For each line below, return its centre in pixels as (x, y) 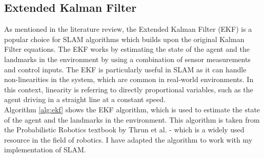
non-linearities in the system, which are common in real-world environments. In (129, 79)
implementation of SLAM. (45, 150)
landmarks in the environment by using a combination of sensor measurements (127, 59)
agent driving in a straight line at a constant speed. (85, 99)
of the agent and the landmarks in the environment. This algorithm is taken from (132, 119)
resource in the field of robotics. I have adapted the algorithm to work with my (128, 139)
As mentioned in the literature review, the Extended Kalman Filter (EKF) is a (128, 29)
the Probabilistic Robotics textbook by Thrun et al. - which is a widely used (124, 130)
